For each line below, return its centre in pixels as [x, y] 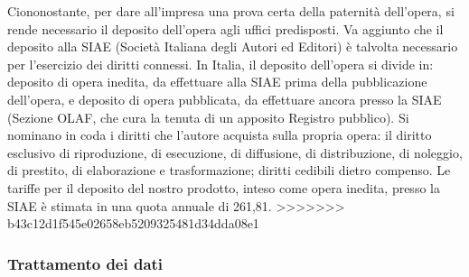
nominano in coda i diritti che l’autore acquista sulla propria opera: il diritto [220, 135]
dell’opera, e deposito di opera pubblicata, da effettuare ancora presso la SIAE [225, 99]
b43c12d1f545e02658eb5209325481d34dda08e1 [133, 223]
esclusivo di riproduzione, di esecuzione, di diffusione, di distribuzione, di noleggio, [235, 152]
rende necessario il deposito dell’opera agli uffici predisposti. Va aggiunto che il [225, 28]
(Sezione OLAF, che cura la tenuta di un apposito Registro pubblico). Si [208, 117]
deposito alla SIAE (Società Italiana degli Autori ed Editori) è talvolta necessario [233, 46]
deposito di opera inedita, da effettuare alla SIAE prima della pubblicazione [217, 82]
